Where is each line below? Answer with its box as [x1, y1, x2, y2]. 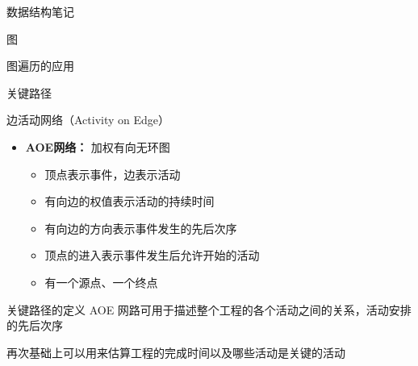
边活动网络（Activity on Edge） [6, 111, 170, 128]
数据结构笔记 [6, 3, 74, 19]
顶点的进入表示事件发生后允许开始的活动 [44, 247, 260, 264]
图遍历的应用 [6, 57, 74, 74]
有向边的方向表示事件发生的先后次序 [44, 219, 237, 236]
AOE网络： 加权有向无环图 [25, 138, 170, 155]
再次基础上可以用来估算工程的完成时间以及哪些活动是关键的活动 [6, 343, 345, 360]
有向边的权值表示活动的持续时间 [44, 193, 215, 210]
